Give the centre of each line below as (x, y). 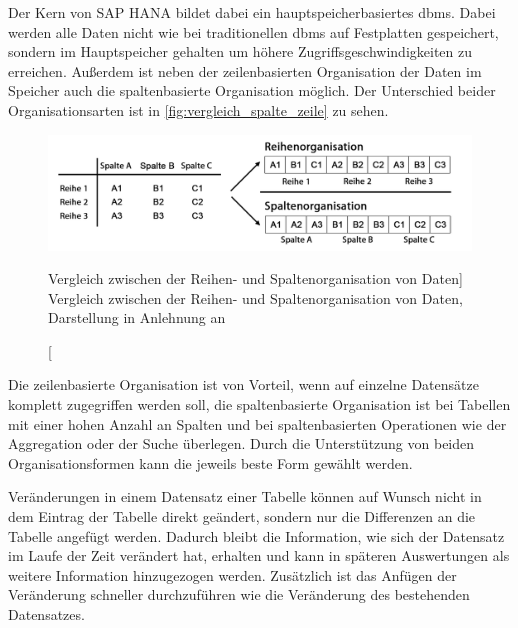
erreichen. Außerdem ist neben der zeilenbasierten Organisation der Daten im (245, 70)
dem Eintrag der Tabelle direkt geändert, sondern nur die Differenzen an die (242, 516)
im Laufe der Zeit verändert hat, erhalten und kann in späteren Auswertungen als (259, 555)
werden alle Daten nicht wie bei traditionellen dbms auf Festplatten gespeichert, (253, 31)
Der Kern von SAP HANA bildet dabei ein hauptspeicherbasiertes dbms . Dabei (252, 12)
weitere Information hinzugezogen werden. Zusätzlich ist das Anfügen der (232, 574)
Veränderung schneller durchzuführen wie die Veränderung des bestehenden (239, 594)
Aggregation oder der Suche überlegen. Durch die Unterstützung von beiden (241, 443)
